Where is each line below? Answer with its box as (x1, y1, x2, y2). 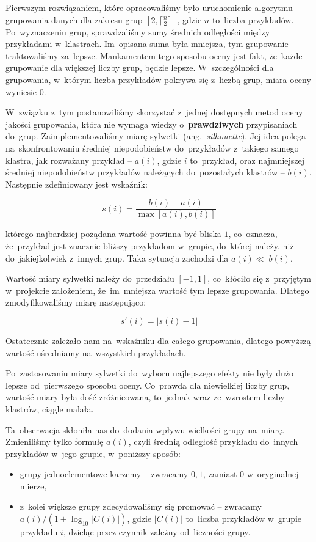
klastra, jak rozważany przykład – (5, 153, 132, 166)
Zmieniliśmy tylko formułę (5, 435, 104, 448)
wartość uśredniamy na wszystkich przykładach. (5, 346, 186, 359)
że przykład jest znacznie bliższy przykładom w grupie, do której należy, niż (5, 239, 294, 252)
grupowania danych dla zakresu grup (5, 13, 143, 26)
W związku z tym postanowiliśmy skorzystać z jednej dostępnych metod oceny (5, 106, 303, 119)
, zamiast (203, 467, 237, 480)
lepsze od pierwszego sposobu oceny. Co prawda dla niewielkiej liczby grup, (5, 378, 290, 391)
